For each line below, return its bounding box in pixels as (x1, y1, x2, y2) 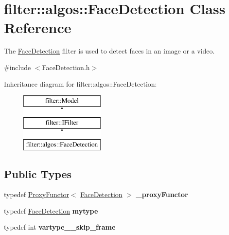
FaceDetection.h (42, 62, 90, 72)
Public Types (4, 166, 72, 181)
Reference (4, 18, 71, 37)
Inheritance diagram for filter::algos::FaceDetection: (4, 78, 157, 89)
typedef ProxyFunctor (4, 189, 69, 199)
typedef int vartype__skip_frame (4, 222, 116, 232)
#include (4, 62, 31, 72)
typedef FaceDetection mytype (4, 205, 98, 216)
